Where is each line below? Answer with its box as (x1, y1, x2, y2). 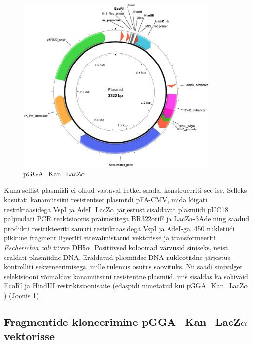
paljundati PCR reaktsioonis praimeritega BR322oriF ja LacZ (4, 214, 189, 224)
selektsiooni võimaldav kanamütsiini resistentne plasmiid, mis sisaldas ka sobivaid (4, 271, 248, 281)
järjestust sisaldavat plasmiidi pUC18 (117, 204, 229, 214)
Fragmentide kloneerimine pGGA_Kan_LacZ (4, 314, 241, 329)
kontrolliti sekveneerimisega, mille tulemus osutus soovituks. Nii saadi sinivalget (4, 261, 243, 272)
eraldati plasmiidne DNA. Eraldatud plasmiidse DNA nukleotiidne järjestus (4, 252, 231, 262)
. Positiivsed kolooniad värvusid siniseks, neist (90, 242, 228, 252)
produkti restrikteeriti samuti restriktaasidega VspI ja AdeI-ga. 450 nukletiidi (4, 223, 235, 233)
